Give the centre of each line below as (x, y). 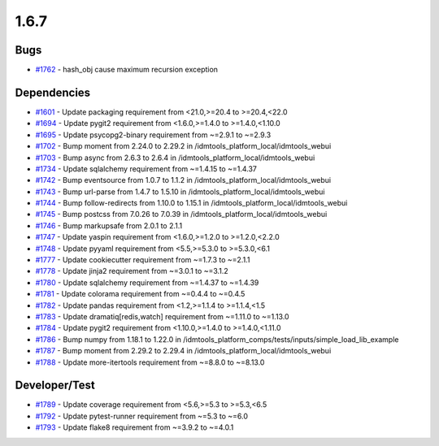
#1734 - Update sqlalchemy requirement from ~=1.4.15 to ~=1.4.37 (146, 169)
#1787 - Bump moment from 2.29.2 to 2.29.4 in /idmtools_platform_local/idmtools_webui (183, 351)
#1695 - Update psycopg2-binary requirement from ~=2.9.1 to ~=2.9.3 (153, 135)
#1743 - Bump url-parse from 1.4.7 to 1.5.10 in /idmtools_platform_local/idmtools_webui (180, 192)
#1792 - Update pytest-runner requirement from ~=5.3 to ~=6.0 (141, 416)
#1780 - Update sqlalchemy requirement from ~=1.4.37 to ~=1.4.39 (147, 282)
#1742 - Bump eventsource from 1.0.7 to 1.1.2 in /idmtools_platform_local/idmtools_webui (183, 180)
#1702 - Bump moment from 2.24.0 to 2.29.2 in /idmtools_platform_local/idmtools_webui (183, 146)
